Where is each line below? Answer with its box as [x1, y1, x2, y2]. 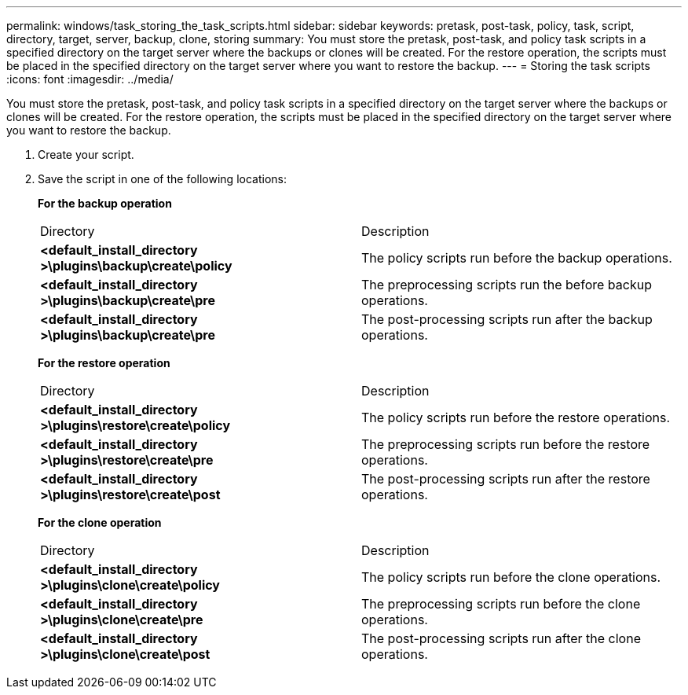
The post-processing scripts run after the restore [361, 471, 650, 487]
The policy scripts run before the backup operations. [361, 250, 672, 266]
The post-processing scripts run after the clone [361, 631, 641, 646]
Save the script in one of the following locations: [38, 172, 287, 186]
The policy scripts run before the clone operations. [361, 569, 661, 585]
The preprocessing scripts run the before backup [361, 277, 652, 292]
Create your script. [38, 148, 134, 161]
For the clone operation [38, 516, 162, 529]
